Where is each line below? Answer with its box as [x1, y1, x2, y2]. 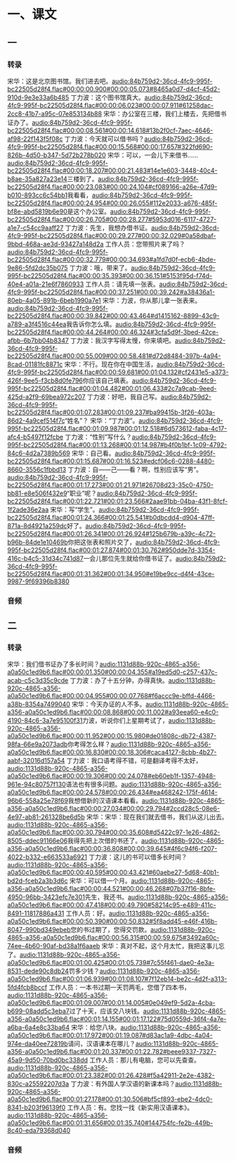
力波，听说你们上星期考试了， [81, 716, 169, 725]
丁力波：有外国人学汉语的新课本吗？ [70, 1079, 176, 1088]
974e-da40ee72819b [7, 1040, 68, 1048]
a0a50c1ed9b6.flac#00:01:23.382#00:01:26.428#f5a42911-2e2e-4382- [7, 1072, 216, 1080]
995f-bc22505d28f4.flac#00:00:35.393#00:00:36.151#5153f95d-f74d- [7, 271, 213, 280]
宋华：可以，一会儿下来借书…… [107, 151, 199, 159]
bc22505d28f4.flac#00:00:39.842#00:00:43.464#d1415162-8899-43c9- [7, 311, 220, 320]
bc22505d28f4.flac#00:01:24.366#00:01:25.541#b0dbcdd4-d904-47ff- [7, 513, 216, 521]
